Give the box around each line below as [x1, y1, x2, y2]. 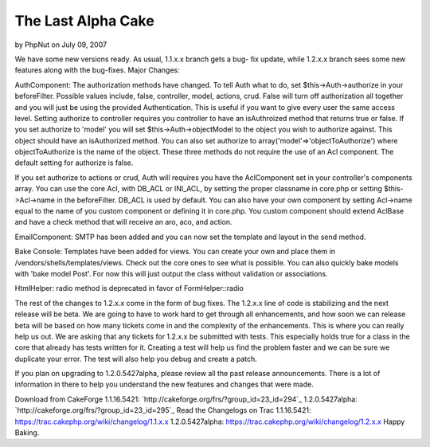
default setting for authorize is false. [14, 158, 134, 167]
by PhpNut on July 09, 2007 [14, 40, 107, 49]
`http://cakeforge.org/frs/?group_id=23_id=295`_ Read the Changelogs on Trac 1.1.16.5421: [14, 406, 311, 415]
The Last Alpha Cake [14, 12, 154, 29]
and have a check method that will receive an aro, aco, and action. [14, 218, 233, 227]
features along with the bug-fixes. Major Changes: [14, 65, 180, 75]
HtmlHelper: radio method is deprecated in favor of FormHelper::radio [14, 284, 244, 293]
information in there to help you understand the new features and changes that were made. [14, 379, 314, 390]
